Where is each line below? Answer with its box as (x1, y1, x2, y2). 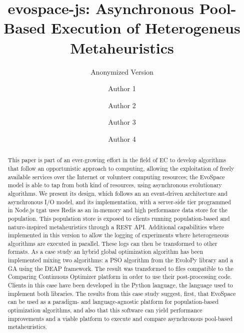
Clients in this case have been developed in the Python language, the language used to (7, 281, 233, 289)
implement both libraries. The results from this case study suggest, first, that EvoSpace (7, 289, 236, 297)
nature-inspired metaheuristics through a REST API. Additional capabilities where (7, 222, 224, 231)
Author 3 (108, 117, 136, 127)
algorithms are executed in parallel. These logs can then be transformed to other (7, 239, 217, 247)
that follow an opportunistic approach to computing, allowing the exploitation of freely (7, 164, 234, 172)
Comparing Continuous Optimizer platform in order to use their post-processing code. (7, 272, 232, 281)
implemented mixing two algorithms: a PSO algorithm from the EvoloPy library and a (7, 256, 233, 264)
